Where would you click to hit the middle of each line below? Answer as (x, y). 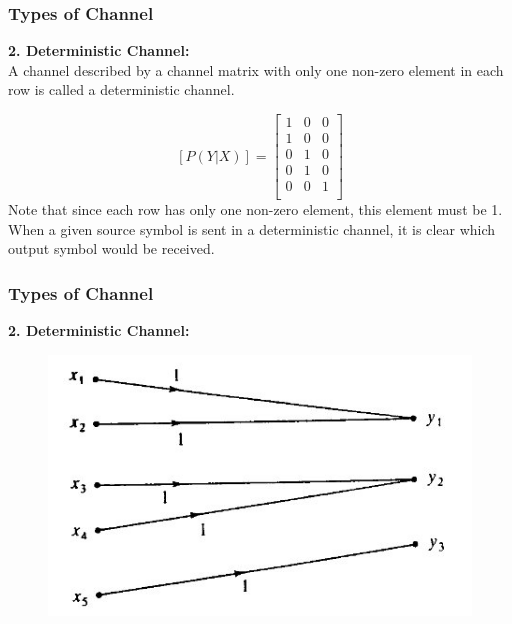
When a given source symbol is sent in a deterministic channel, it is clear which (252, 228)
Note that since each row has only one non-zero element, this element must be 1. (255, 209)
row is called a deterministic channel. (121, 89)
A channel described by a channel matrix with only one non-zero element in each (256, 69)
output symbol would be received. (111, 248)
